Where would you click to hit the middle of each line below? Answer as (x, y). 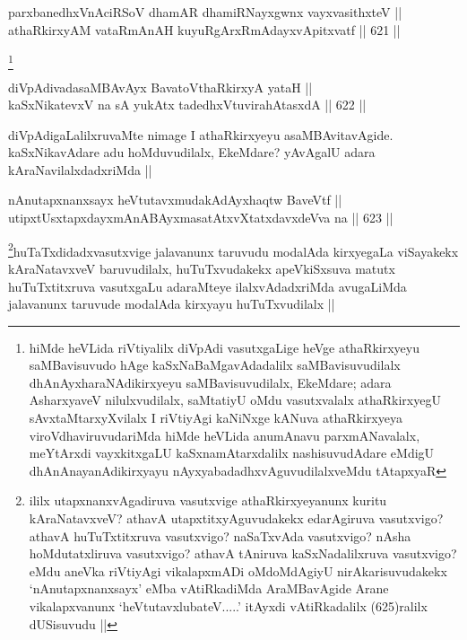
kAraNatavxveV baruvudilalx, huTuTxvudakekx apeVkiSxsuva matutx (202, 268)
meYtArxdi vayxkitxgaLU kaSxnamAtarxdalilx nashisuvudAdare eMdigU (232, 453)
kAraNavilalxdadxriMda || (80, 169)
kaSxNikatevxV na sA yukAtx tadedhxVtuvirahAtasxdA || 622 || (187, 105)
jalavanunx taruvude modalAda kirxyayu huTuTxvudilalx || (172, 304)
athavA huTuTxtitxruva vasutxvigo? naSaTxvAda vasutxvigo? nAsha (220, 535)
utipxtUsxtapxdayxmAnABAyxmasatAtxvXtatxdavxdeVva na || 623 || (201, 218)
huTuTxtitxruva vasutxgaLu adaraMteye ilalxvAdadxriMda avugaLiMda (208, 286)
